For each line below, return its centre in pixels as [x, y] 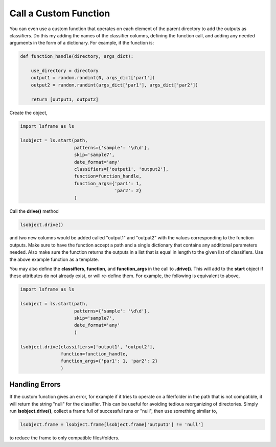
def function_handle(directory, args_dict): [77, 57]
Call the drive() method [34, 211]
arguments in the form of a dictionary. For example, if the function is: [82, 43]
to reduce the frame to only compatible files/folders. [64, 438]
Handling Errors [35, 384]
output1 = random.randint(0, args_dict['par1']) [93, 78]
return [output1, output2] [65, 99]
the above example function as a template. [54, 259]
